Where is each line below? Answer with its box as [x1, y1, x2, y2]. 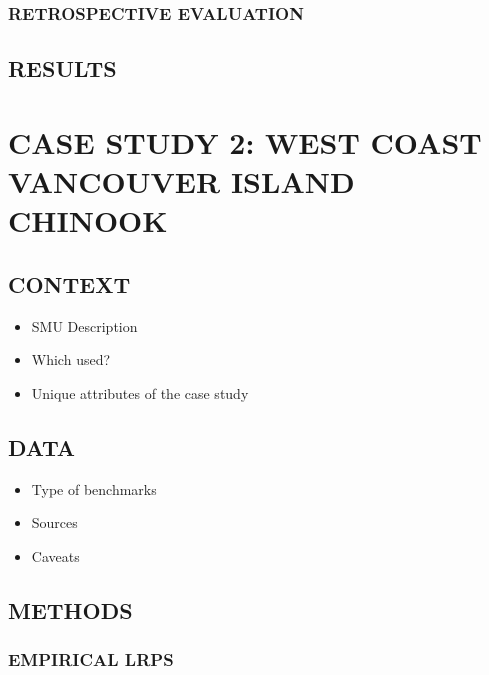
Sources [31, 512, 78, 533]
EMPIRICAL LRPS [8, 647, 174, 672]
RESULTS [8, 53, 117, 84]
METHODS [8, 594, 133, 625]
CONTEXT [8, 268, 131, 299]
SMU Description [31, 315, 138, 336]
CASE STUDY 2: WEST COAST [8, 121, 482, 162]
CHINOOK [8, 200, 168, 241]
